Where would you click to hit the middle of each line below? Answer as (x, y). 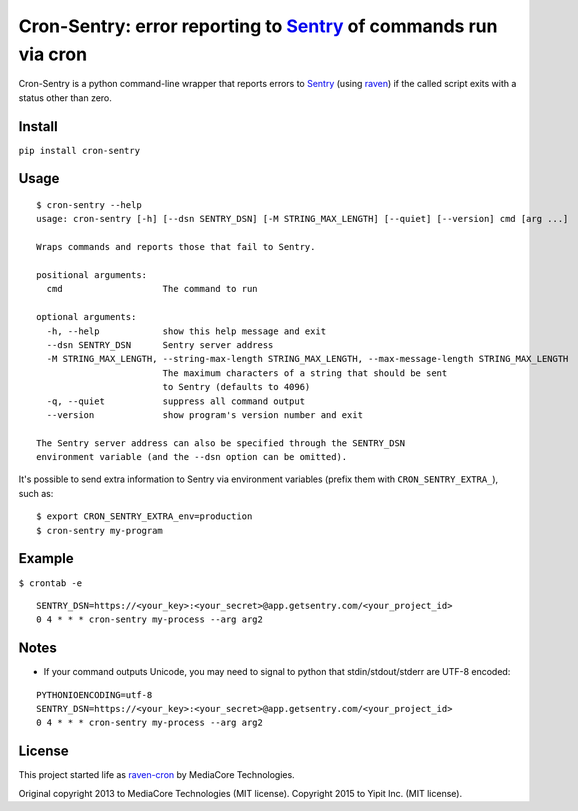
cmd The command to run (152, 289)
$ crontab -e (50, 583)
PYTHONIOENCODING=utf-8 (94, 694)
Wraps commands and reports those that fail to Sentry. (176, 247)
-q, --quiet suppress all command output (175, 401)
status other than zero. (65, 97)
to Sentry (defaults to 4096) (236, 387)
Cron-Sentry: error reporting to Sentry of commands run (258, 26)
